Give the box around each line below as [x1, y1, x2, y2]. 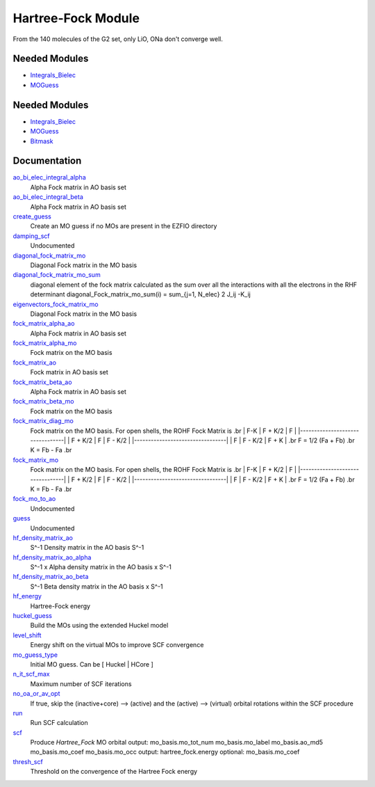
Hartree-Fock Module [12, 10, 140, 26]
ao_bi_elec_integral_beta [12, 193, 83, 201]
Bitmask [30, 136, 53, 145]
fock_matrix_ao [12, 358, 57, 367]
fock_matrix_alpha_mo [12, 339, 77, 347]
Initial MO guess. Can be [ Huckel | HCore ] [30, 660, 154, 668]
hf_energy [12, 592, 42, 601]
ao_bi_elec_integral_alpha [12, 173, 86, 182]
